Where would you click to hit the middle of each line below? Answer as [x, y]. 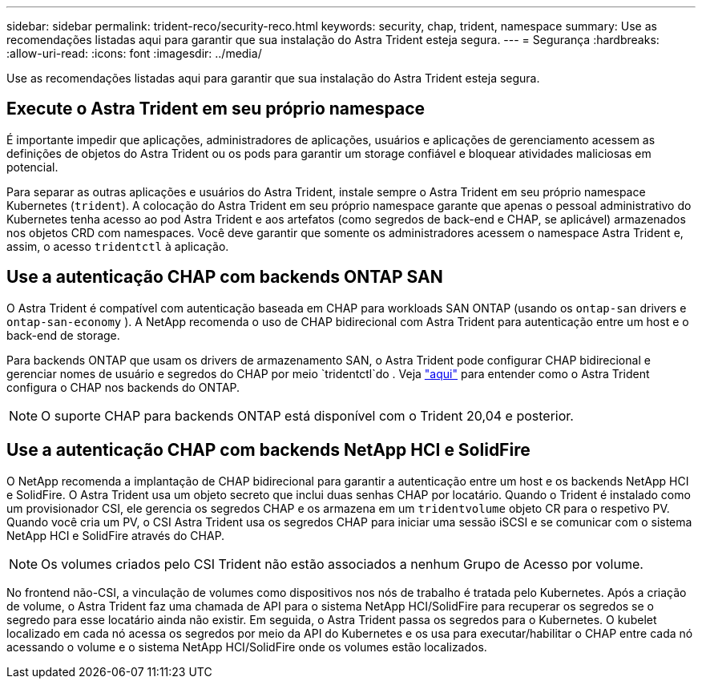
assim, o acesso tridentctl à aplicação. [118, 246]
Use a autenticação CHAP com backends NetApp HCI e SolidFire [268, 450]
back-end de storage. [63, 335]
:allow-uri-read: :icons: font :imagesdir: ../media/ [134, 53]
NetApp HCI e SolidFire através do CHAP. [116, 535]
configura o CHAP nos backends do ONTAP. [123, 387]
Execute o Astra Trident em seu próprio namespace [216, 109]
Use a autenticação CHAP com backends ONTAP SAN [225, 277]
